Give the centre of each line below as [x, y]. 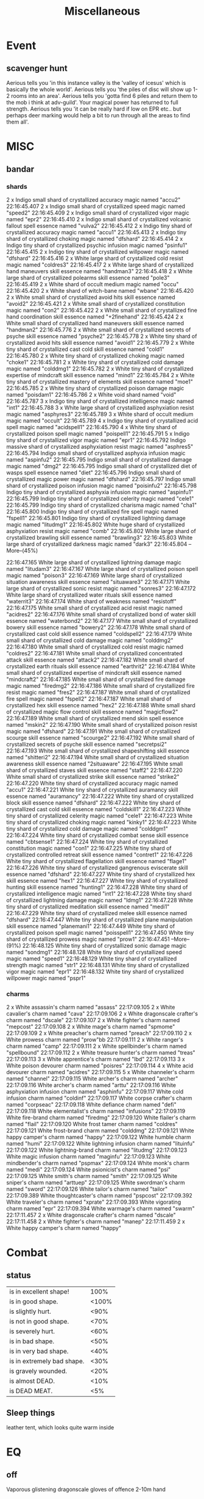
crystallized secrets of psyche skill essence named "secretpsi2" [87, 744]
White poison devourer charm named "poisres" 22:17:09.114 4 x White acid [100, 1066]
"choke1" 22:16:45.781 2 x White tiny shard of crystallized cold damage [95, 362]
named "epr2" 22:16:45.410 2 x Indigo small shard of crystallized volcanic [99, 219]
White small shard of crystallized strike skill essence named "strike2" [93, 776]
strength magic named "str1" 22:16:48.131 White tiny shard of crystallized [98, 965]
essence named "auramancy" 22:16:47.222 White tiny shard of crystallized [100, 796]
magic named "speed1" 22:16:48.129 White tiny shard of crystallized [92, 959]
